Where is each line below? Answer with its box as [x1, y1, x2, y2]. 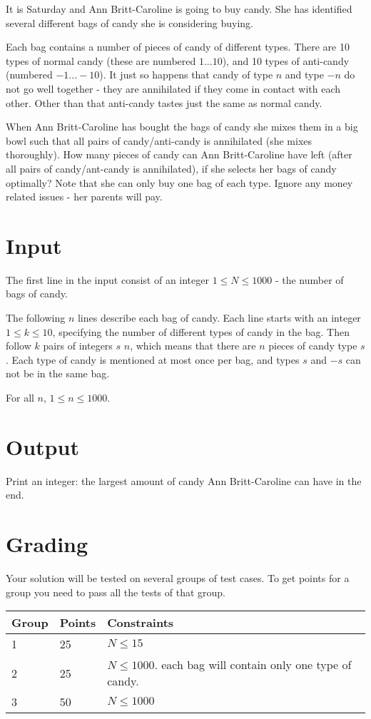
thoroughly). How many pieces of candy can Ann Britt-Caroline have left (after [6, 147, 352, 162]
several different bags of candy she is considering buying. [6, 15, 254, 30]
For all [6, 390, 34, 404]
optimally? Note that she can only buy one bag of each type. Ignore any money [6, 175, 353, 190]
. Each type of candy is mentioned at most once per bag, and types [6, 352, 300, 367]
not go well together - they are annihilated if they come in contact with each [6, 81, 341, 96]
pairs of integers [43, 338, 113, 353]
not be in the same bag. [6, 366, 110, 381]
